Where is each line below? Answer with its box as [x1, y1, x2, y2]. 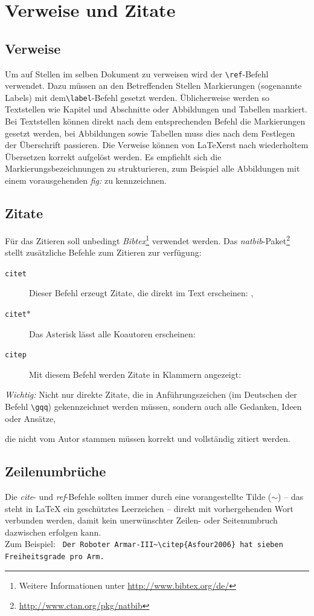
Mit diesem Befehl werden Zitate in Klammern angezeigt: [29, 368, 242, 380]
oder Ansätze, [5, 412, 56, 424]
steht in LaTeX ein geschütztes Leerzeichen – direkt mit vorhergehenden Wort [5, 502, 293, 514]
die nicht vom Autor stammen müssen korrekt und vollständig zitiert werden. [5, 432, 290, 445]
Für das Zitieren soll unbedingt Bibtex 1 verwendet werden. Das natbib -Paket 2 [5, 232, 290, 247]
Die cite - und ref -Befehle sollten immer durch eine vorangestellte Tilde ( [5, 490, 272, 503]
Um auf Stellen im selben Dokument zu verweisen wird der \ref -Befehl [5, 67, 269, 80]
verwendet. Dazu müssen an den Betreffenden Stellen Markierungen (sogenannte [5, 79, 302, 92]
